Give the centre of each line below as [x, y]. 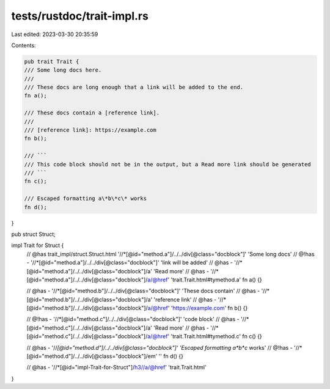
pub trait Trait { [52, 61]
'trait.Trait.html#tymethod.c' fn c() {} [216, 336]
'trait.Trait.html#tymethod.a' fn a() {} [216, 280]
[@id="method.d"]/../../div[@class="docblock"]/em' [92, 356]
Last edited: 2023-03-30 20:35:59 [55, 34]
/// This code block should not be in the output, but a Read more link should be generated [167, 164]
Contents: [24, 45]
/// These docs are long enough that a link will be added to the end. [134, 87]
